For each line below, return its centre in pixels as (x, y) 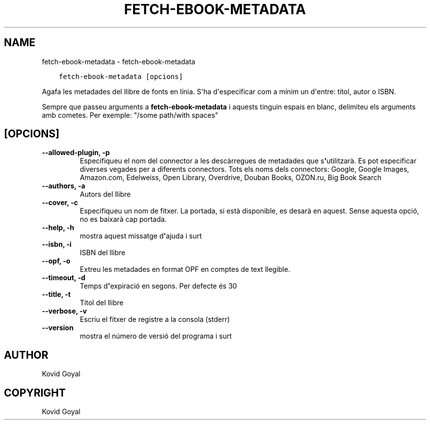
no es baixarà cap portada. (123, 219)
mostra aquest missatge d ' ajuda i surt (141, 236)
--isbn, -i (57, 244)
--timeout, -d (64, 278)
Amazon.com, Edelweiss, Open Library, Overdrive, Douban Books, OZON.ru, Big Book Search (230, 178)
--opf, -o (56, 261)
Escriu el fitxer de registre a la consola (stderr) (155, 319)
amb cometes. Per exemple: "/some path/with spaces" (130, 115)
